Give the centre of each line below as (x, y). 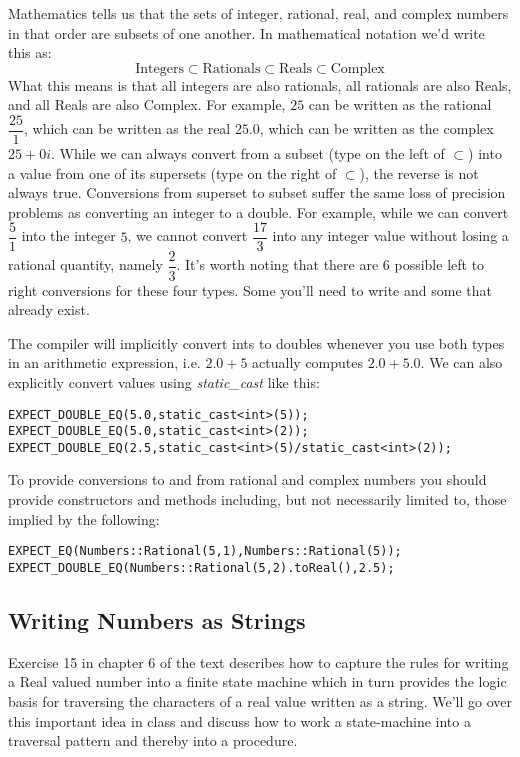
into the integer (68, 235)
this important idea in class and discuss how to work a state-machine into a (239, 720)
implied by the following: (84, 518)
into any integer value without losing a (390, 235)
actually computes (308, 362)
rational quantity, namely (85, 264)
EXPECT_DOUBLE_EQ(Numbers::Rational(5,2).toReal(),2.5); (201, 567)
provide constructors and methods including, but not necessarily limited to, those (257, 499)
